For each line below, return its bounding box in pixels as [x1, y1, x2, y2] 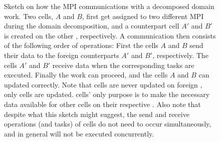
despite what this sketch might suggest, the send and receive [4, 108, 189, 119]
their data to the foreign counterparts [4, 49, 119, 60]
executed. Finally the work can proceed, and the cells [4, 69, 168, 80]
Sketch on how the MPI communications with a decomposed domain [4, 1, 214, 11]
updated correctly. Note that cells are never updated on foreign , [4, 79, 202, 89]
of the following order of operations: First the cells [4, 40, 158, 50]
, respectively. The [152, 49, 208, 60]
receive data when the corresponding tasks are [52, 59, 194, 70]
